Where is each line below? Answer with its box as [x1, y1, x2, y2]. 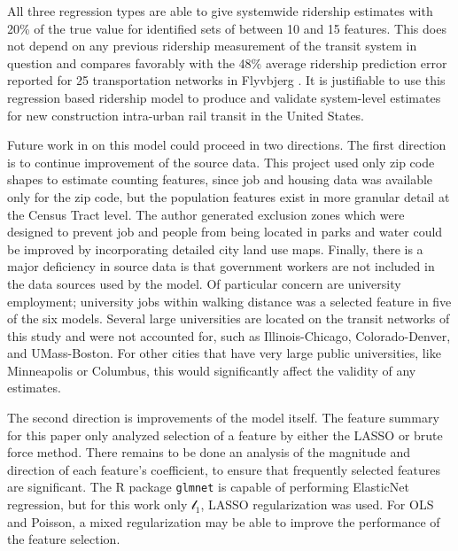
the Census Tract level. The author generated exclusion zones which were [7, 205, 405, 223]
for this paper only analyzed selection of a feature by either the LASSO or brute [7, 425, 443, 444]
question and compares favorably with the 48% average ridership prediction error [7, 53, 447, 72]
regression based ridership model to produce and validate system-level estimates [7, 88, 441, 106]
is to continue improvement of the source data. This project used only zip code [7, 152, 435, 171]
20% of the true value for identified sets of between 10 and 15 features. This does [7, 19, 446, 37]
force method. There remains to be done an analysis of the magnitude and [7, 443, 410, 462]
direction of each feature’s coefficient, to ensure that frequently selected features [7, 460, 440, 478]
